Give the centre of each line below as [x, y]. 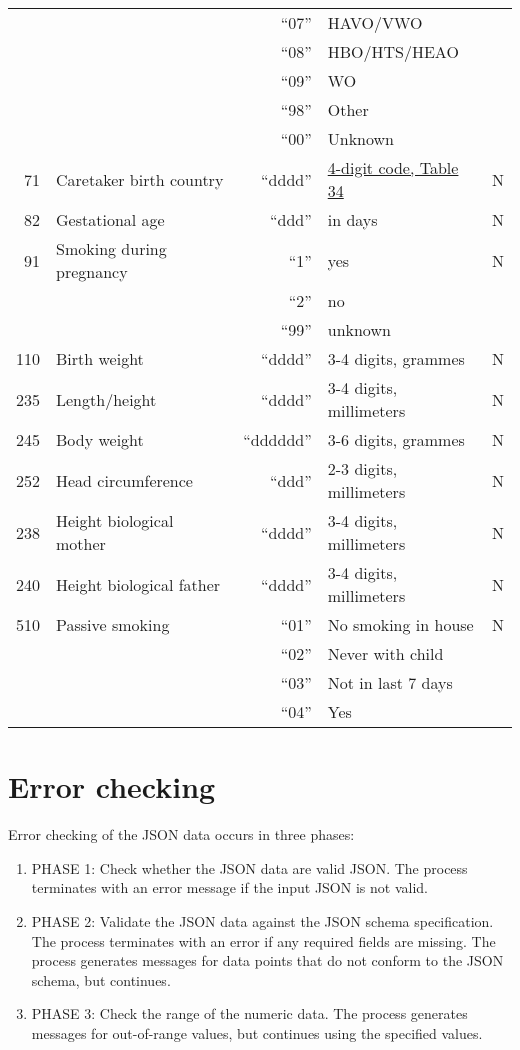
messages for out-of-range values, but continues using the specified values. [257, 1032]
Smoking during [111, 248]
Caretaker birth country [140, 179]
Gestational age [110, 219]
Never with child [385, 653]
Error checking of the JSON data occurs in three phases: [181, 834]
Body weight [100, 439]
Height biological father [138, 584]
